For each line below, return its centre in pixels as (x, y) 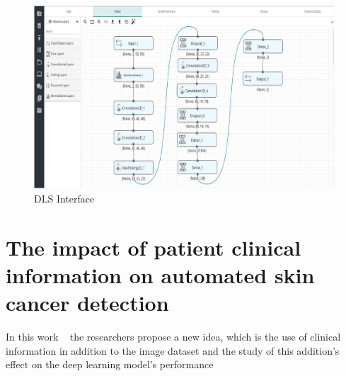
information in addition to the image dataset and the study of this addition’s (173, 350)
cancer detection (87, 303)
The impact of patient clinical (154, 247)
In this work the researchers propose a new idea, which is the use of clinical (173, 337)
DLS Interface (64, 198)
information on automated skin (160, 274)
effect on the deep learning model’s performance (110, 364)
